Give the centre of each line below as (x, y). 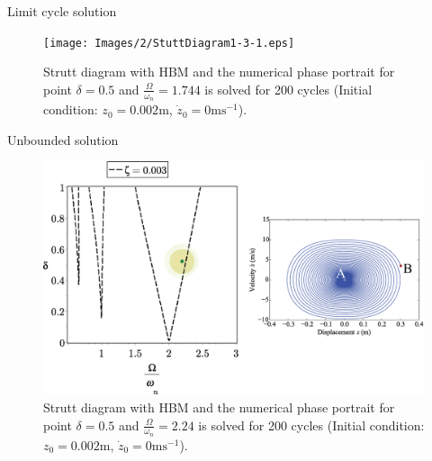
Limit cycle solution (62, 11)
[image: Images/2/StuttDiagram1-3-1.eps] (169, 43)
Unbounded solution (63, 139)
